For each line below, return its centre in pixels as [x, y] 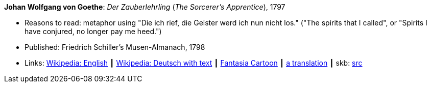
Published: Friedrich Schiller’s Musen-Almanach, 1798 [115, 47]
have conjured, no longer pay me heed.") [93, 31]
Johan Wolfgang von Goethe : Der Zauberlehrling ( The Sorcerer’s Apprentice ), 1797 [145, 7]
